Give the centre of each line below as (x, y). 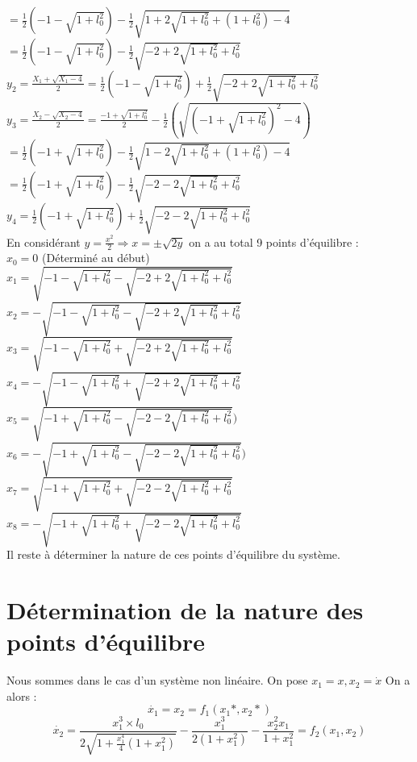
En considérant (44, 242)
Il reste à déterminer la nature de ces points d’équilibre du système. (173, 554)
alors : (22, 695)
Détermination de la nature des (185, 610)
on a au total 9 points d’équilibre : (274, 242)
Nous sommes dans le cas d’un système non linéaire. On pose (157, 680)
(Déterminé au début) (96, 258)
